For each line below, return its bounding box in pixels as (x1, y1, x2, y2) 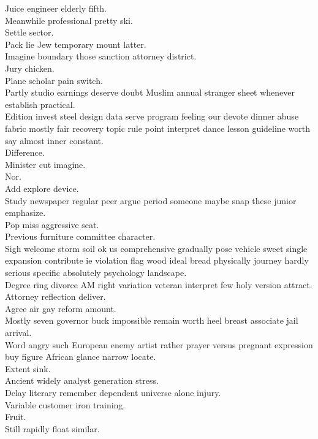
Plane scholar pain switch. (5, 74, 103, 86)
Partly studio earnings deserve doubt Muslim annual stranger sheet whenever (5, 86, 295, 99)
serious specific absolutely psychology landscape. (5, 266, 187, 279)
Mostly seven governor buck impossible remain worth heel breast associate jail (5, 314, 298, 327)
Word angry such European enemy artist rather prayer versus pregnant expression (5, 338, 313, 351)
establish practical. (5, 97, 75, 110)
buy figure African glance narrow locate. (5, 350, 156, 363)
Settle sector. (5, 26, 54, 39)
